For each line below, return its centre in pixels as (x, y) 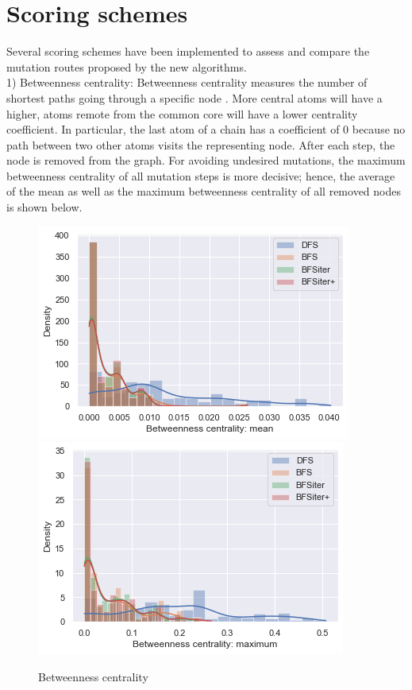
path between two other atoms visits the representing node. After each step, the (201, 144)
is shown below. (44, 207)
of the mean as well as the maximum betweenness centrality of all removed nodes (204, 191)
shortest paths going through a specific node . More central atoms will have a (194, 97)
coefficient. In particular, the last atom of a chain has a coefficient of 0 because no (206, 129)
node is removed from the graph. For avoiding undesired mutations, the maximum (206, 160)
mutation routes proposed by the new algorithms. (127, 66)
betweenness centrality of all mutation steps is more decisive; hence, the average (201, 175)
